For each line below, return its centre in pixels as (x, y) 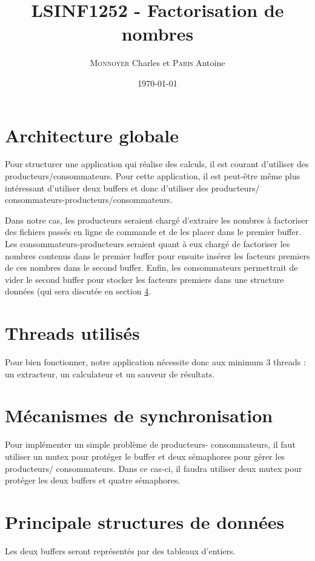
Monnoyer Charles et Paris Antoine (157, 63)
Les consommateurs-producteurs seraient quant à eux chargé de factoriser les (148, 244)
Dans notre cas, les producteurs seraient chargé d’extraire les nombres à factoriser (157, 220)
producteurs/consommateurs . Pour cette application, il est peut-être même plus (153, 176)
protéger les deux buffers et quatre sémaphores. (93, 480)
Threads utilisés (72, 333)
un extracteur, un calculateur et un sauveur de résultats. (110, 373)
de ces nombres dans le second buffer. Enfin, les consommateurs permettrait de (151, 267)
